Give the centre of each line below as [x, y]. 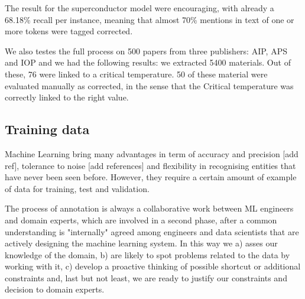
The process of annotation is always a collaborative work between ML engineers [149, 208]
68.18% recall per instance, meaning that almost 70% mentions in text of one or [150, 19]
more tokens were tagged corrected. [69, 31]
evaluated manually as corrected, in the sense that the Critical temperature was [149, 85]
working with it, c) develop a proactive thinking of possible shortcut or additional [153, 266]
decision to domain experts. [55, 289]
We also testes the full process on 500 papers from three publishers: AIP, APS [146, 51]
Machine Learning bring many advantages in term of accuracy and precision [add [152, 153]
